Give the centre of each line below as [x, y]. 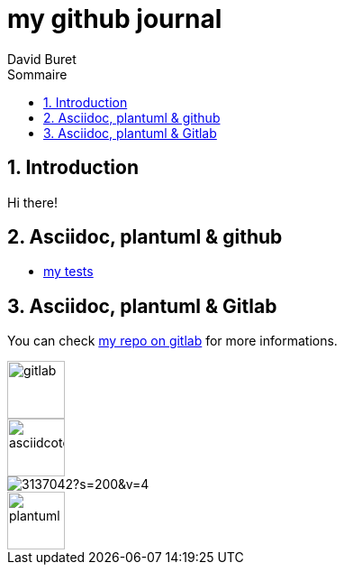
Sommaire [37, 74]
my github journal [115, 19]
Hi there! [32, 202]
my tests [68, 272]
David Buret [42, 59]
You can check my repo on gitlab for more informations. [172, 341]
